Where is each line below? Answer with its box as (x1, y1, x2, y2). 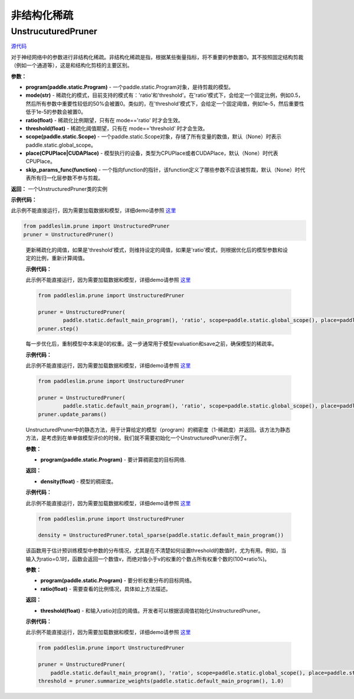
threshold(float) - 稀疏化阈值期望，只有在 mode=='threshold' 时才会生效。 (25, 125, 208, 132)
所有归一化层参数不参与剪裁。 (30, 174, 103, 181)
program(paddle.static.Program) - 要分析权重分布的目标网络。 (40, 577, 195, 584)
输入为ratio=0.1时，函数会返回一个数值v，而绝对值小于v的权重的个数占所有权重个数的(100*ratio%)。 (25, 555, 270, 563)
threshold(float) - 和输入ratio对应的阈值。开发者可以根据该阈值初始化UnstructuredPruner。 (40, 607, 264, 614)
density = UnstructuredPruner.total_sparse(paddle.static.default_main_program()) (38, 532, 284, 539)
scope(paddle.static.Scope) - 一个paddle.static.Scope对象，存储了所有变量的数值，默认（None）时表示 (25, 133, 282, 140)
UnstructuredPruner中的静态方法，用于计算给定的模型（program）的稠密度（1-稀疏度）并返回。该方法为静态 (25, 426, 291, 433)
